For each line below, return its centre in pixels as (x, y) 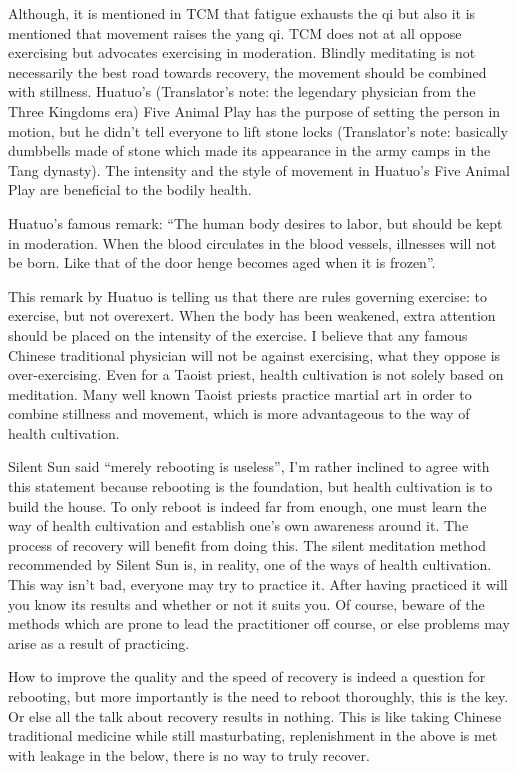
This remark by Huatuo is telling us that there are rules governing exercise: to (247, 295)
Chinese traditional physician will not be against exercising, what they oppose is (254, 354)
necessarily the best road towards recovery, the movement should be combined (247, 71)
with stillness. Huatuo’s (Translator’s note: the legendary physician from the (242, 91)
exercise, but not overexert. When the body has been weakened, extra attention (252, 315)
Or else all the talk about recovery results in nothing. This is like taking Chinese (255, 715)
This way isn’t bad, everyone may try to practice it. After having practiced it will (258, 584)
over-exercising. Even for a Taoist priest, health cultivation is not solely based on (256, 374)
